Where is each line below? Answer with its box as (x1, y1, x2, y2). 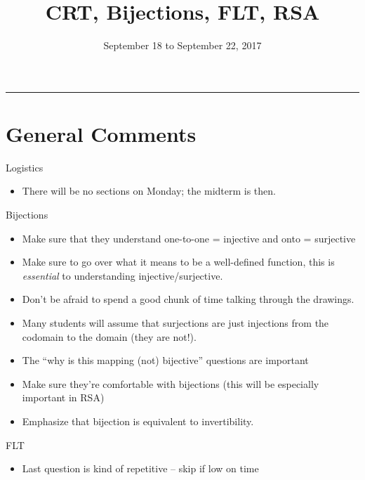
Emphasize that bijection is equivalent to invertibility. (22, 413, 254, 428)
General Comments (6, 119, 197, 148)
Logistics (6, 160, 44, 174)
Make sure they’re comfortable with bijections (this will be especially (22, 376, 319, 391)
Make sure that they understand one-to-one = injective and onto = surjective (22, 231, 356, 245)
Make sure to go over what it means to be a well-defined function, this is (22, 254, 335, 269)
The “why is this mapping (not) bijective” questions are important (22, 353, 309, 368)
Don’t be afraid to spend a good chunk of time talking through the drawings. (22, 292, 354, 306)
